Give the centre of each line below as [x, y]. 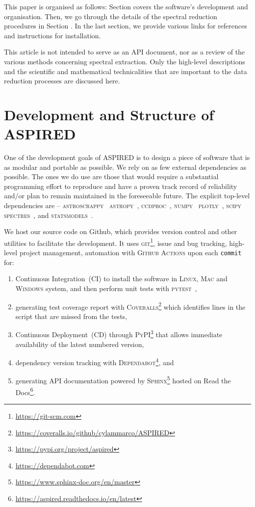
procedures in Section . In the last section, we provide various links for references [126, 26]
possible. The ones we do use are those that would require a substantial [111, 176]
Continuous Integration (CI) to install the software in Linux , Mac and [121, 279]
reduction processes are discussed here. [62, 81]
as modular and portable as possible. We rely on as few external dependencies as [125, 167]
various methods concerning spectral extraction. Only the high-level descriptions [125, 61]
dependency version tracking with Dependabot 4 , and [95, 361]
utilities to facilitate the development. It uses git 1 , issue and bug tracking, [115, 242]
